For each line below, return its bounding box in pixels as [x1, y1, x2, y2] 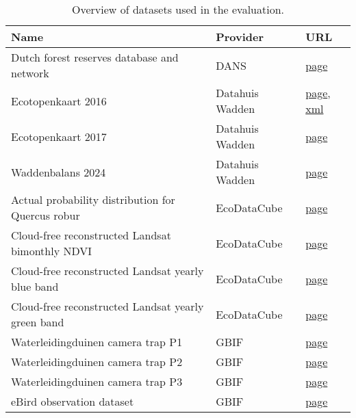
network [11, 65, 49, 81]
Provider [216, 29, 264, 44]
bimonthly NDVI [11, 243, 92, 259]
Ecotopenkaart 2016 [11, 92, 107, 109]
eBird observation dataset [11, 393, 134, 409]
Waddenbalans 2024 [11, 164, 106, 180]
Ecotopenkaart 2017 [11, 128, 107, 144]
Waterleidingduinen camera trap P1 [11, 334, 183, 350]
